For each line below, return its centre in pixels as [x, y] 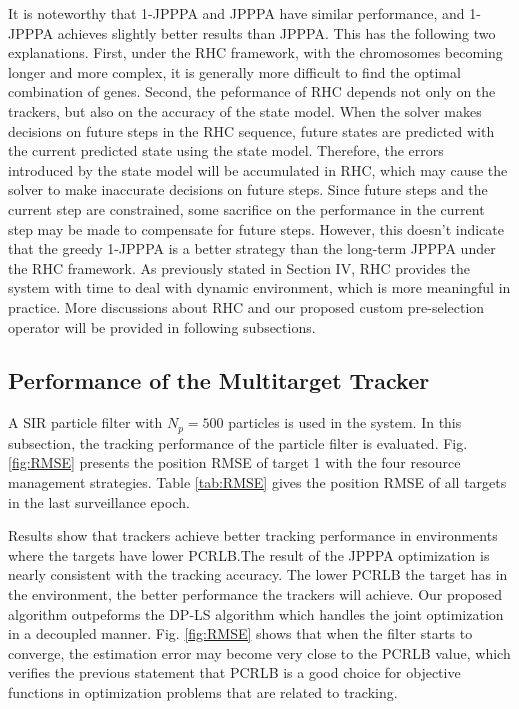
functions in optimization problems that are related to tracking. [203, 691]
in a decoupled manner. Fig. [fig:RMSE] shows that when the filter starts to [240, 633]
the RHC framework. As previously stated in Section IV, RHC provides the [239, 267]
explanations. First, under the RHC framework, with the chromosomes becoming [255, 52]
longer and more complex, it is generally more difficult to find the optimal [234, 71]
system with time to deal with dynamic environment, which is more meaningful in [259, 287]
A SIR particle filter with [85, 422]
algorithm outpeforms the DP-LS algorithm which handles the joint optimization [256, 613]
